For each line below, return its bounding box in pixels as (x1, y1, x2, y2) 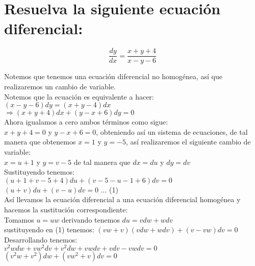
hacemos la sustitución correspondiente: (4, 204, 128, 214)
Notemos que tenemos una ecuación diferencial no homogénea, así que (4, 71, 223, 82)
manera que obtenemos (4, 136, 76, 147)
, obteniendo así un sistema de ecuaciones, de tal (96, 126, 248, 137)
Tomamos (4, 214, 34, 225)
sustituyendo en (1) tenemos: (4, 224, 94, 235)
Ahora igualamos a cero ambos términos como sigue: (4, 116, 168, 127)
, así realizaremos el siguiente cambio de (125, 136, 251, 147)
